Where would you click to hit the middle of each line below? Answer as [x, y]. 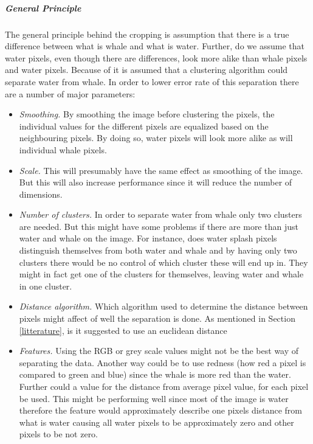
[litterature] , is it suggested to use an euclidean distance [123, 330]
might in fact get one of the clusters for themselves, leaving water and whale [161, 274]
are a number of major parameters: [70, 93]
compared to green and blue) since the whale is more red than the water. [155, 374]
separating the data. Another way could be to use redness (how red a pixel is [163, 362]
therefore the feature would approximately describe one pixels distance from [160, 410]
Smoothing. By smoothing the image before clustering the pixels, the [147, 114]
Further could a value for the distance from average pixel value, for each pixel [164, 386]
